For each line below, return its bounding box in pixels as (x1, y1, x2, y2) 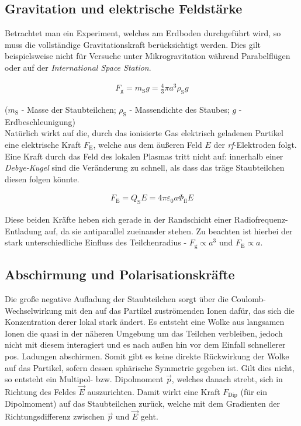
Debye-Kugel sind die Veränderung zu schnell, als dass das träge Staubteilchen (5, 161, 285, 174)
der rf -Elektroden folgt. (213, 138, 297, 150)
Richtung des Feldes (5, 385, 76, 397)
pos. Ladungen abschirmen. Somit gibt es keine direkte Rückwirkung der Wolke (5, 349, 289, 362)
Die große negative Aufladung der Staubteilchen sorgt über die (5, 292, 229, 304)
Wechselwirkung (5, 304, 63, 316)
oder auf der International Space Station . (5, 61, 151, 73)
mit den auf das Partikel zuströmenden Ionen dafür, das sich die (64, 304, 295, 316)
